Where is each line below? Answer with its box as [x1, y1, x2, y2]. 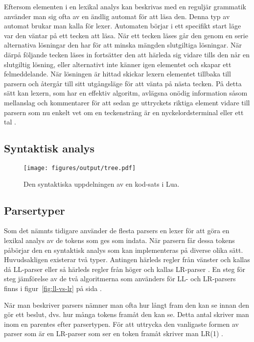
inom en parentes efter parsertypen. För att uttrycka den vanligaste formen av [4, 318, 239, 329]
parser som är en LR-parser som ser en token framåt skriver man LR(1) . [4, 328, 223, 339]
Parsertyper [4, 202, 65, 218]
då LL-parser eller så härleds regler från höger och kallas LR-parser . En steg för [4, 264, 246, 274]
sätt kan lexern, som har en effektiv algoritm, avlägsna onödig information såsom [4, 88, 248, 98]
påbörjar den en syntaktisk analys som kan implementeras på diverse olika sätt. [4, 244, 243, 255]
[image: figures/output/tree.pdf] [23, 164, 136, 171]
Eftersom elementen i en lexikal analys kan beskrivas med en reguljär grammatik [4, 1, 246, 11]
